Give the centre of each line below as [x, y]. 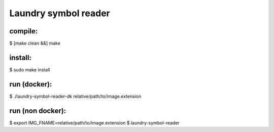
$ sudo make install [30, 70]
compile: [24, 31]
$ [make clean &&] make [35, 43]
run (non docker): [38, 111]
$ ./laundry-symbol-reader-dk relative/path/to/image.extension [75, 96]
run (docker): [31, 84]
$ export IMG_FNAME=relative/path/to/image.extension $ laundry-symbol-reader [94, 123]
